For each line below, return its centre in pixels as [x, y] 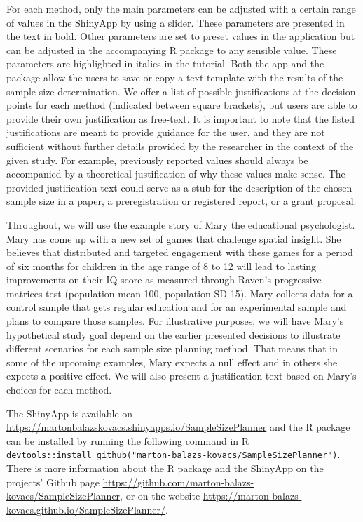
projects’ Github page [53, 482]
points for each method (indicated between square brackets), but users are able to [182, 105]
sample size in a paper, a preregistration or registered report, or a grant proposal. [181, 201]
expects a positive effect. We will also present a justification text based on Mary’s [181, 376]
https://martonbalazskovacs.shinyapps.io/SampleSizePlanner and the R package [178, 427]
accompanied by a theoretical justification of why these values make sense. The [176, 174]
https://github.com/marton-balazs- [178, 482]
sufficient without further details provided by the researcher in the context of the [180, 146]
